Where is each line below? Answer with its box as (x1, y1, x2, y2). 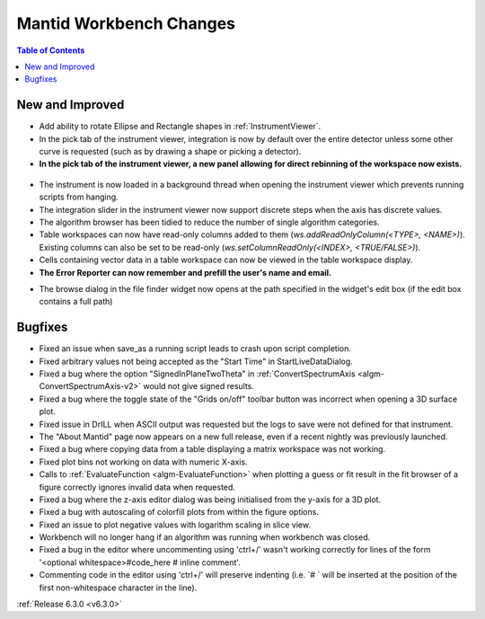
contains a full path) (39, 296, 113, 307)
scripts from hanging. (39, 191, 119, 202)
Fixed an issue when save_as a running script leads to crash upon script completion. (39, 343, 352, 354)
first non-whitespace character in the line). (39, 582, 198, 593)
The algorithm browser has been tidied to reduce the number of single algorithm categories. (39, 217, 380, 227)
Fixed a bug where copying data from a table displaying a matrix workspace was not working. (39, 444, 386, 455)
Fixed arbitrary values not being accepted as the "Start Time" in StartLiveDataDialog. (39, 356, 354, 367)
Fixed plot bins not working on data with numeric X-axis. (39, 456, 248, 467)
